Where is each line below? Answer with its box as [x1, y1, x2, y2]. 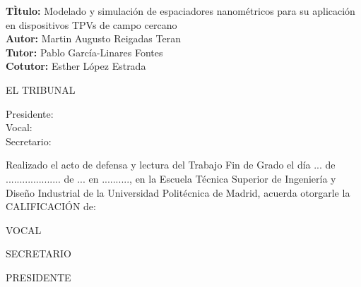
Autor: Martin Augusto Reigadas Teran [6, 31, 181, 46]
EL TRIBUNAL [6, 82, 76, 97]
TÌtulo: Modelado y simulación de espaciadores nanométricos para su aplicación [6, 4, 355, 18]
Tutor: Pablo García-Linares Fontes [6, 44, 163, 59]
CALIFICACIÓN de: [6, 199, 96, 214]
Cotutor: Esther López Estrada [6, 59, 146, 73]
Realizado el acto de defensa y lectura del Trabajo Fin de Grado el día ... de [6, 157, 336, 172]
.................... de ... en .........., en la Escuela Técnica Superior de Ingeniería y [6, 171, 336, 185]
